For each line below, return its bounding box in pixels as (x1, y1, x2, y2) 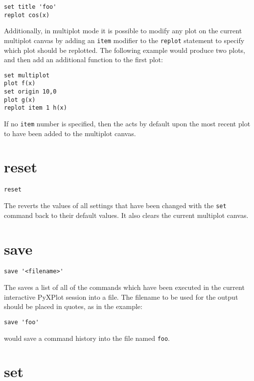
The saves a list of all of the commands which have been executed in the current (4, 282, 245, 292)
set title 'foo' (4, 3, 57, 10)
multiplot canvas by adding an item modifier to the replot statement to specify (4, 35, 245, 45)
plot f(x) (4, 80, 36, 87)
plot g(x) (4, 96, 36, 103)
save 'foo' (4, 318, 39, 326)
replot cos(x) (4, 11, 50, 19)
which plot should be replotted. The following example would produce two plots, (4, 45, 245, 55)
